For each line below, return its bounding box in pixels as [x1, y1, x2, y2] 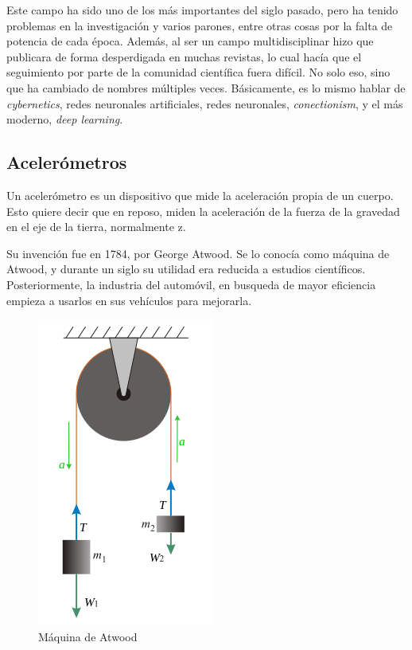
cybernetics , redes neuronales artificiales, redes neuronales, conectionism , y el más [6, 95, 403, 112]
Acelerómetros [6, 150, 127, 174]
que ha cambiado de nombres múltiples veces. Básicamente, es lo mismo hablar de [6, 79, 406, 96]
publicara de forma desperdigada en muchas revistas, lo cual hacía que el [6, 48, 362, 65]
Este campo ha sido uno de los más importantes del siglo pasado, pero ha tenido [6, 2, 398, 18]
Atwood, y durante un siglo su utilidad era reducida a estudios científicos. [6, 260, 366, 277]
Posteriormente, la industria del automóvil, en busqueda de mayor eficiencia [6, 276, 376, 292]
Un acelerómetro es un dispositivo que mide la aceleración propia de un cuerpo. [6, 186, 394, 203]
